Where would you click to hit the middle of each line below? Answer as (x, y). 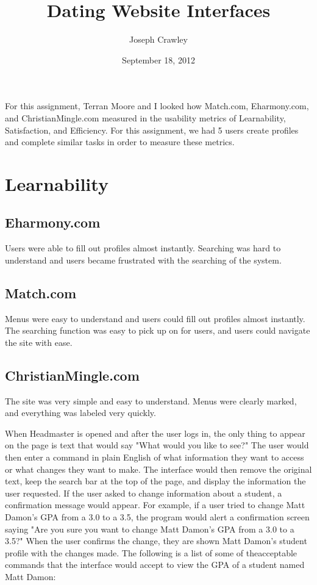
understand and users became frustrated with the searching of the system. (143, 260)
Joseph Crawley (158, 39)
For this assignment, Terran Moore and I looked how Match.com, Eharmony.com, (157, 106)
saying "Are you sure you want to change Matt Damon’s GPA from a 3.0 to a (150, 529)
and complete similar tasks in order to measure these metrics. (120, 142)
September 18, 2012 (158, 59)
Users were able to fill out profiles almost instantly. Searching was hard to (143, 248)
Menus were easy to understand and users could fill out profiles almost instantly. (155, 318)
